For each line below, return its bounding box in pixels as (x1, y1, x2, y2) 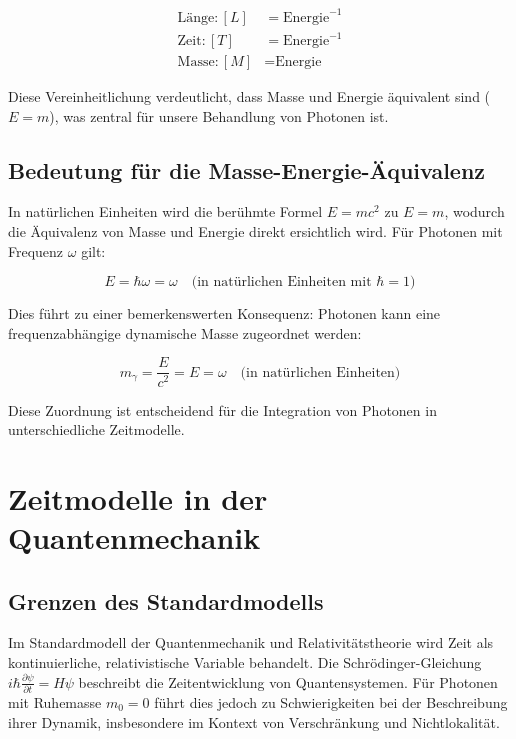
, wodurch (444, 201, 505, 222)
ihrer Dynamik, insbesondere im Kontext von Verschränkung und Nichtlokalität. (8, 711, 500, 732)
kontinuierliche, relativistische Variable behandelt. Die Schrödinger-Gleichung (8, 652, 482, 673)
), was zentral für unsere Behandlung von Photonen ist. (49, 105, 389, 126)
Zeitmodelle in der (8, 477, 268, 518)
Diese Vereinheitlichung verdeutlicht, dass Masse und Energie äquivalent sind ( (8, 86, 491, 107)
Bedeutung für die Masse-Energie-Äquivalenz (8, 154, 486, 185)
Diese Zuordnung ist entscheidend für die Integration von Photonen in (8, 399, 437, 420)
